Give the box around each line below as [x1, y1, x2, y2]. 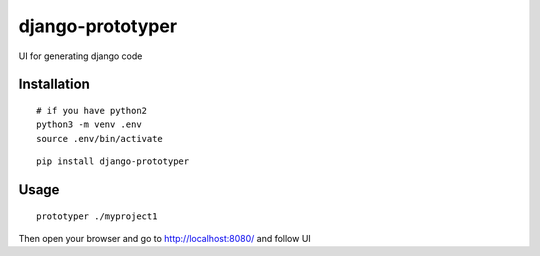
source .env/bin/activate [36, 133, 164, 144]
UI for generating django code [18, 50, 143, 62]
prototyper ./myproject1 [36, 210, 158, 222]
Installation [18, 76, 90, 93]
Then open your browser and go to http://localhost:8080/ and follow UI [18, 232, 312, 244]
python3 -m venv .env [36, 119, 142, 130]
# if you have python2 [36, 105, 148, 116]
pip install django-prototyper [36, 156, 190, 167]
